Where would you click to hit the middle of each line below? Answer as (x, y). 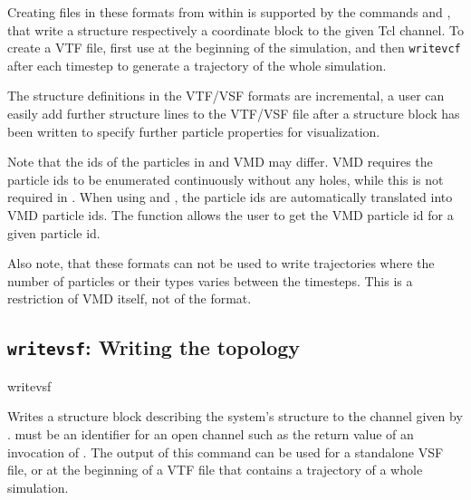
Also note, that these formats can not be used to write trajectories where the (221, 263)
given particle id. (54, 232)
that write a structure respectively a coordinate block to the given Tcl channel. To (235, 29)
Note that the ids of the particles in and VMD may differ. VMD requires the (220, 162)
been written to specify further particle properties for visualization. (194, 131)
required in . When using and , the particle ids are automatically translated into (230, 197)
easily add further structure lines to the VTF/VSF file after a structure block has (234, 114)
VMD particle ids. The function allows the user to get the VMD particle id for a (231, 215)
